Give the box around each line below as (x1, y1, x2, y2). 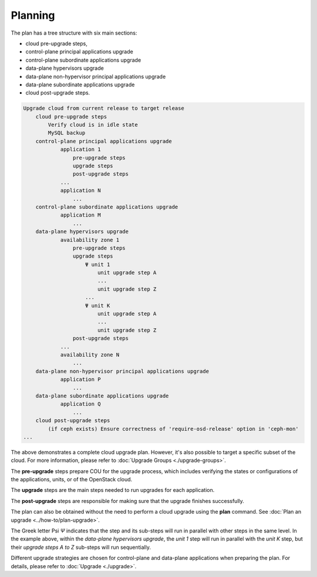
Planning (11, 9, 55, 22)
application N (60, 187, 101, 194)
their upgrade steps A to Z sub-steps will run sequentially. (11, 544, 151, 551)
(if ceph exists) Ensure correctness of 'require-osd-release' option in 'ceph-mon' (48, 426, 299, 432)
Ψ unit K (85, 302, 110, 309)
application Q (60, 401, 101, 407)
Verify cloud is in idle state (48, 122, 138, 129)
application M (60, 212, 101, 218)
